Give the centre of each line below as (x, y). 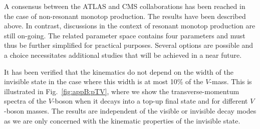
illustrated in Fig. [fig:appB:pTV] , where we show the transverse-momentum (122, 91)
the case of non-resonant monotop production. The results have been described (125, 16)
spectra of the (25, 101)
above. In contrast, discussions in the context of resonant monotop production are (130, 26)
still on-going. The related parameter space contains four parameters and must (125, 35)
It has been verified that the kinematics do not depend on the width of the (119, 71)
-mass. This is (231, 81)
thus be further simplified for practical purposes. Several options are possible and (129, 45)
